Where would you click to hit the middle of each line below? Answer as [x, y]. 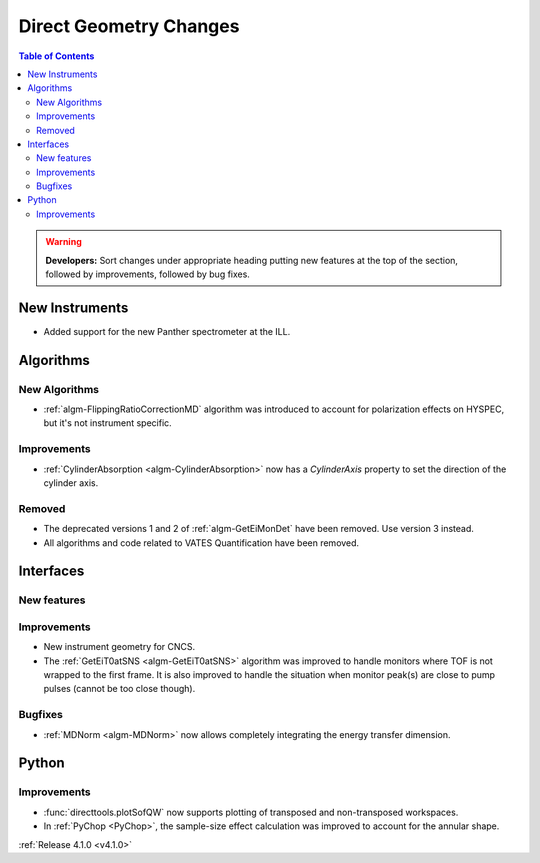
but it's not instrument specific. [107, 423]
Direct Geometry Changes [129, 26]
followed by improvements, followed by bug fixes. [147, 274]
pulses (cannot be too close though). [119, 689]
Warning [63, 242]
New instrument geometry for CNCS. [119, 647]
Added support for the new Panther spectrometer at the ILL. [167, 331]
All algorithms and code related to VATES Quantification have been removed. [201, 542]
